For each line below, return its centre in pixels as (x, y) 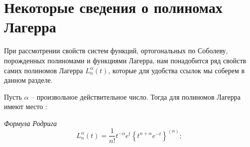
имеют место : (26, 106)
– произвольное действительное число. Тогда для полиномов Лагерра (136, 96)
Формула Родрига (31, 123)
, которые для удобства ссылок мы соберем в (177, 70)
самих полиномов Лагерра (44, 70)
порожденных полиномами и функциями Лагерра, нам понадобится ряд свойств (125, 60)
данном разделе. (28, 80)
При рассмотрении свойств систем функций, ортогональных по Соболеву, (116, 51)
